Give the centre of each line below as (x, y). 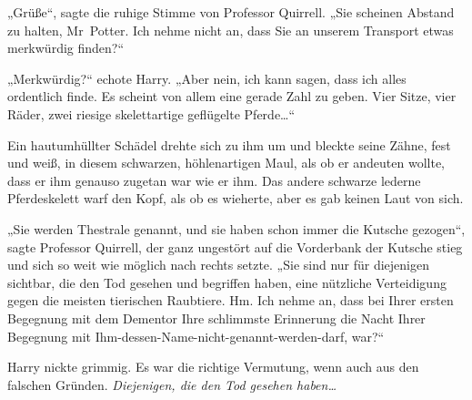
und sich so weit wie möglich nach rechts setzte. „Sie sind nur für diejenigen (219, 265)
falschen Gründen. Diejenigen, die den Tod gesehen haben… (172, 384)
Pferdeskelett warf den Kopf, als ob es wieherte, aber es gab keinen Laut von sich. (236, 198)
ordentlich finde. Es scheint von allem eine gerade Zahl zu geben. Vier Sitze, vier (232, 96)
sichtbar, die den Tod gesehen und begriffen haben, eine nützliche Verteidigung (227, 282)
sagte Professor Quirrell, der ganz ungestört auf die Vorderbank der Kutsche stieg (235, 246)
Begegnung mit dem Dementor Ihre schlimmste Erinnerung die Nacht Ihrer (216, 318)
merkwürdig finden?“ (66, 48)
